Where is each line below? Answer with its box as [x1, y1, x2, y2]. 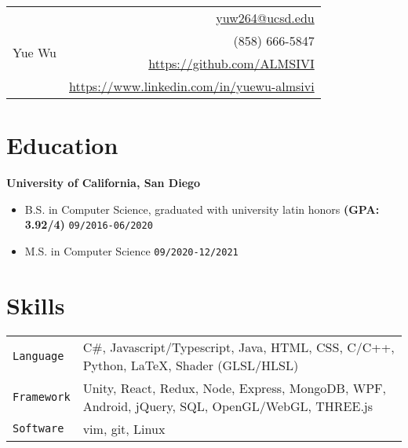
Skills [6, 288, 65, 321]
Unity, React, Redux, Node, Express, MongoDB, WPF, [82, 378, 386, 397]
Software [13, 422, 64, 435]
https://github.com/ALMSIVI [148, 54, 315, 72]
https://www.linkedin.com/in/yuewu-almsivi [69, 77, 315, 95]
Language [13, 349, 64, 362]
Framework [13, 390, 71, 403]
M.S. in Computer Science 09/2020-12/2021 [24, 242, 239, 259]
